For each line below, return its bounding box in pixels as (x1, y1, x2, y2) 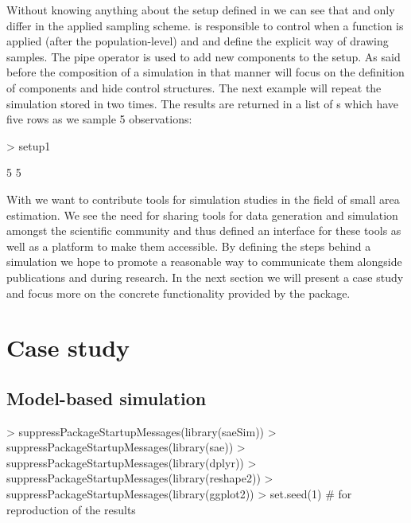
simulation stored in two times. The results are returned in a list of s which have (6, 95, 399, 111)
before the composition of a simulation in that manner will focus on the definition (6, 64, 405, 80)
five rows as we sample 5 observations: (6, 111, 192, 127)
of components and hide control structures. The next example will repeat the (6, 79, 382, 96)
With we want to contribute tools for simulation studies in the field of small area (6, 190, 400, 207)
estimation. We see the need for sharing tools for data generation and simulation (6, 206, 398, 223)
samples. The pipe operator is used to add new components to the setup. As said (6, 48, 401, 64)
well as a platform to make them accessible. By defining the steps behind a (6, 237, 371, 254)
